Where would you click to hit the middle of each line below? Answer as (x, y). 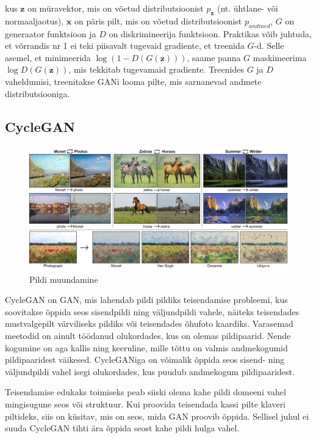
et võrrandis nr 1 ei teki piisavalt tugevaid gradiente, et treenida (125, 46)
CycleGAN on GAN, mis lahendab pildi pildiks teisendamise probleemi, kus (146, 300)
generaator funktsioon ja (51, 33)
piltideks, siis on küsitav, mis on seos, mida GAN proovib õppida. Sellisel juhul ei (157, 416)
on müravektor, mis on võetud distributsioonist (116, 8)
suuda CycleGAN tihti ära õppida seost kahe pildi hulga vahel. (122, 428)
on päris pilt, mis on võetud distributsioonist (158, 20)
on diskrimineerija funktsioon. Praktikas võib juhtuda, (210, 33)
